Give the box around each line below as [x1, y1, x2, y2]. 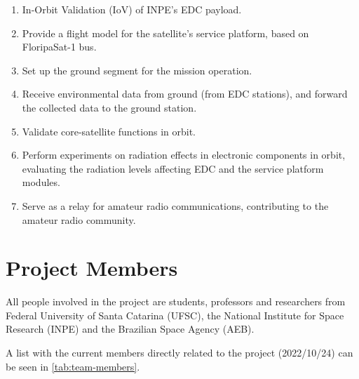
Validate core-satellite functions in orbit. [22, 124, 196, 138]
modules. [22, 175, 60, 189]
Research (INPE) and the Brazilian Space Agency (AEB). [6, 321, 255, 336]
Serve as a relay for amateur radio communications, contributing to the [22, 198, 329, 213]
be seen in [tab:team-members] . [6, 359, 140, 373]
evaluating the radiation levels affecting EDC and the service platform [22, 161, 324, 175]
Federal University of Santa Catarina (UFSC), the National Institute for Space [6, 307, 344, 322]
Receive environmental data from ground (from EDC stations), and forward [22, 86, 348, 101]
